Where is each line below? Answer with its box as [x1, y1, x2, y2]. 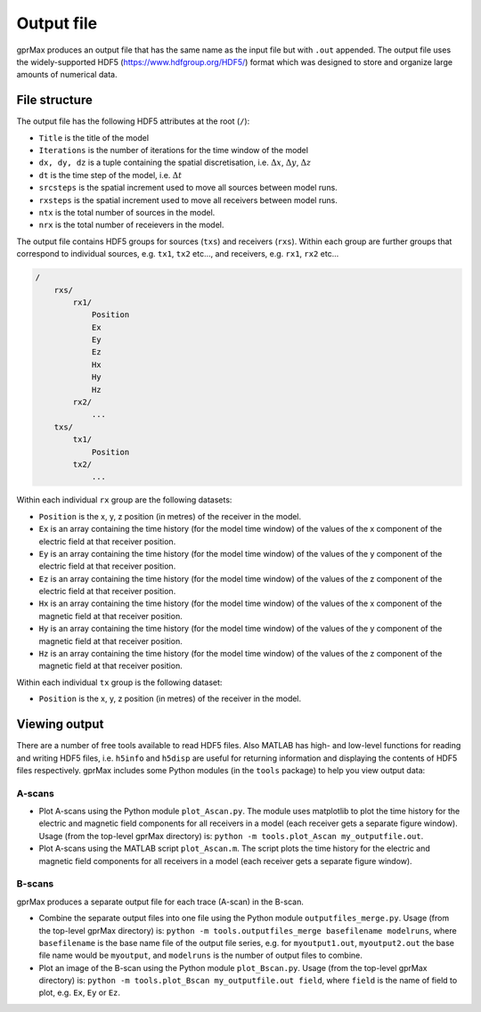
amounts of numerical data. [16, 69, 118, 80]
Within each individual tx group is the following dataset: [16, 677, 223, 688]
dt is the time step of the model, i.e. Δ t [38, 169, 183, 180]
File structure [16, 93, 93, 108]
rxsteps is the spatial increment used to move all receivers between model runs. [38, 194, 338, 205]
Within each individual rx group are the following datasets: [16, 494, 232, 505]
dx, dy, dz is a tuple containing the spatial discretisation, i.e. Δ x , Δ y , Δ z [38, 157, 312, 168]
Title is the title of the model [38, 132, 150, 143]
